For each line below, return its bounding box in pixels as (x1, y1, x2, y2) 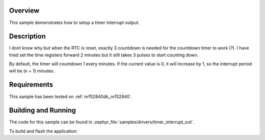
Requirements (9, 81, 53, 89)
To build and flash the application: (9, 128, 78, 134)
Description (9, 32, 46, 41)
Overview (9, 6, 40, 15)
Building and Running (9, 106, 76, 115)
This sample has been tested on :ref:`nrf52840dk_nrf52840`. (9, 93, 132, 99)
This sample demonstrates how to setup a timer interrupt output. (9, 20, 140, 25)
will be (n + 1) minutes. (9, 68, 55, 73)
